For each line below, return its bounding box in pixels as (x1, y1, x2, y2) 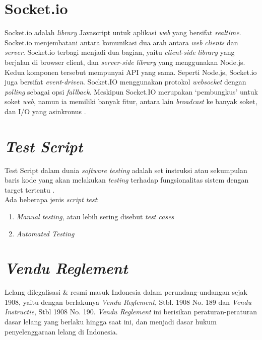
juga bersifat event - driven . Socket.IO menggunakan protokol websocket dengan (5, 76, 246, 87)
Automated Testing (16, 228, 75, 238)
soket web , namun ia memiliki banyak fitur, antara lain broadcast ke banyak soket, (5, 96, 257, 107)
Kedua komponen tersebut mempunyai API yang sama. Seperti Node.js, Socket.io (5, 66, 257, 77)
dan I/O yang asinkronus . (5, 106, 86, 116)
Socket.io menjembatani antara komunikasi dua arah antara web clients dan (5, 37, 238, 47)
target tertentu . (5, 184, 55, 195)
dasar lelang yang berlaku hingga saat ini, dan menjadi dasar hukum (5, 316, 217, 327)
